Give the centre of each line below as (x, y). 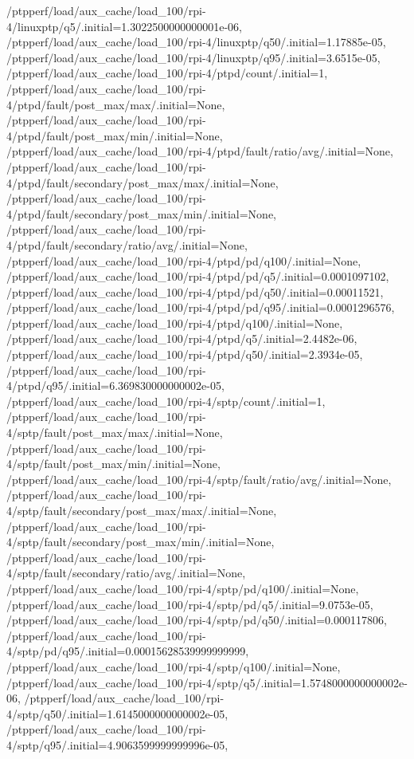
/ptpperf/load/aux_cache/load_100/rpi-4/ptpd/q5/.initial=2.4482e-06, (182, 338)
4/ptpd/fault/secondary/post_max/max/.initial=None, (143, 182)
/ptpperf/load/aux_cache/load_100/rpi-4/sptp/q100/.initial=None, (174, 666)
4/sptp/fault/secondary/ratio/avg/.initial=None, (126, 573)
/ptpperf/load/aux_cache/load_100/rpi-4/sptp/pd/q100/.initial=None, (183, 588)
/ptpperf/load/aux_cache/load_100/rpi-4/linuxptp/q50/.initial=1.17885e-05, (196, 42)
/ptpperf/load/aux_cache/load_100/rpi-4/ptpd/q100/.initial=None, (175, 322)
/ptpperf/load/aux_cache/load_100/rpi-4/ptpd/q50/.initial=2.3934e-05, (185, 354)
